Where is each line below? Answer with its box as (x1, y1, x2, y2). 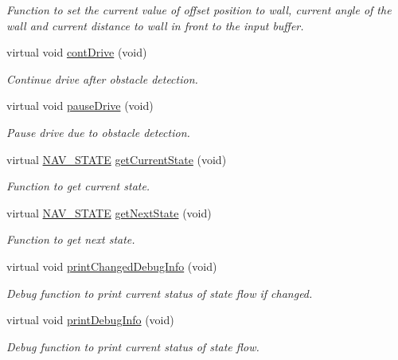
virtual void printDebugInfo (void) (6, 311, 174, 328)
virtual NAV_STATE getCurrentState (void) (6, 151, 227, 167)
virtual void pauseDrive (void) (6, 97, 154, 114)
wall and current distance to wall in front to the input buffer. (6, 17, 304, 33)
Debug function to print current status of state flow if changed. (6, 284, 313, 301)
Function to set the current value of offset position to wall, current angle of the (6, 2, 392, 18)
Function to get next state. (6, 231, 135, 248)
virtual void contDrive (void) (6, 44, 147, 61)
